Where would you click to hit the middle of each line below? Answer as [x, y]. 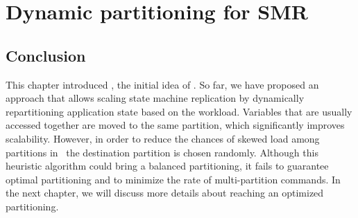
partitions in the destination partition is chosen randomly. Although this [162, 152]
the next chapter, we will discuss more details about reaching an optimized [165, 193]
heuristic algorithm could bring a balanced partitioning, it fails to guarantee [167, 166]
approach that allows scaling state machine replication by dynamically [155, 98]
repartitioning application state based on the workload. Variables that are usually [179, 111]
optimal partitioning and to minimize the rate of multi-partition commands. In [173, 179]
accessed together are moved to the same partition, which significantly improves [175, 125]
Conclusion [46, 55]
